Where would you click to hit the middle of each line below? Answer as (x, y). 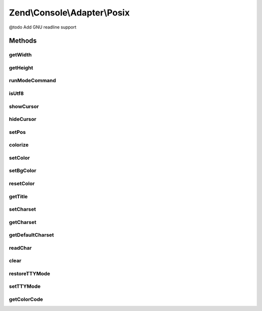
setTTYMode (25, 286)
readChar (20, 248)
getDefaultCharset (32, 235)
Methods (23, 41)
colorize (19, 145)
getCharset (23, 222)
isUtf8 (16, 93)
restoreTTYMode (30, 273)
